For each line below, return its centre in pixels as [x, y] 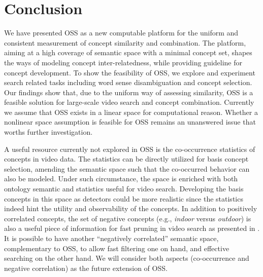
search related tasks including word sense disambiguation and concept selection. [128, 82]
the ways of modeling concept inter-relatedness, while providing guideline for [123, 62]
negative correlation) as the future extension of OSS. [86, 268]
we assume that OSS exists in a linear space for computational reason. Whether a [131, 112]
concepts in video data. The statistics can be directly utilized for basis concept [126, 159]
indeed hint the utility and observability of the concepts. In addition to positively [131, 208]
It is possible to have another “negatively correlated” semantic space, [111, 238]
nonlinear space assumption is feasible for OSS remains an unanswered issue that [130, 122]
